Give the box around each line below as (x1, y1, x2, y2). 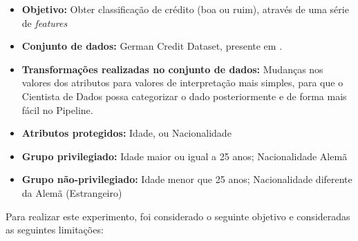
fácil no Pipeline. (21, 102, 93, 117)
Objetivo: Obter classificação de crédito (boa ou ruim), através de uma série (21, 2, 349, 16)
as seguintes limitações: (6, 222, 104, 237)
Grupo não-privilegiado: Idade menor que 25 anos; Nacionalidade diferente (21, 172, 352, 186)
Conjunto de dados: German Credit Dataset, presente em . (21, 39, 283, 53)
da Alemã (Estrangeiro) (21, 185, 122, 200)
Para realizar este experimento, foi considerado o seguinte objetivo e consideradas (6, 209, 350, 223)
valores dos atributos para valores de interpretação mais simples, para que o (21, 75, 343, 90)
